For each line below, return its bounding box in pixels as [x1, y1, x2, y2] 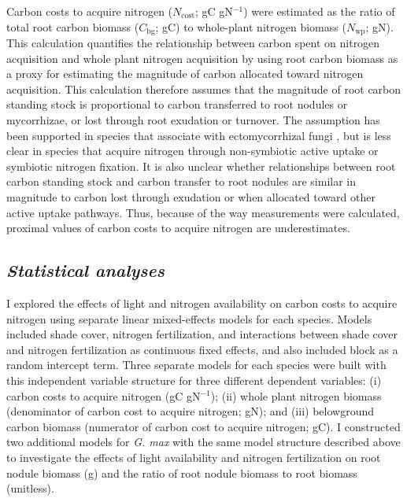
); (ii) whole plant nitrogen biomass [210, 387, 382, 404]
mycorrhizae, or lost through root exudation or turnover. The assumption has [6, 112, 380, 128]
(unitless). [6, 480, 54, 496]
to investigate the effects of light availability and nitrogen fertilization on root [6, 448, 381, 465]
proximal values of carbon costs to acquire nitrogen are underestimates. [6, 220, 350, 236]
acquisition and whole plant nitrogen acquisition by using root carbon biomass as [6, 50, 398, 66]
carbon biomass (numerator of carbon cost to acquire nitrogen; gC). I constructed [6, 418, 401, 434]
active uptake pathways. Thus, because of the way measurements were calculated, [6, 204, 400, 220]
